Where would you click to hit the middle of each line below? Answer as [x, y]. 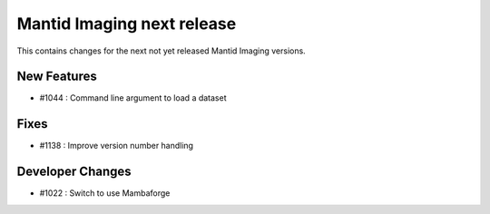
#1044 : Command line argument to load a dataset [133, 98]
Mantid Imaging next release [127, 24]
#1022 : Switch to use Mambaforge [105, 193]
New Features [57, 77]
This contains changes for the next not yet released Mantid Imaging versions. [161, 51]
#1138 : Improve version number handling [117, 146]
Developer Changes [74, 172]
